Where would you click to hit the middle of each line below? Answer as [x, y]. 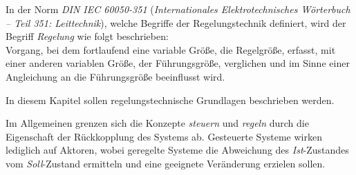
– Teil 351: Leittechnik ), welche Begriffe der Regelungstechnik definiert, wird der [176, 22]
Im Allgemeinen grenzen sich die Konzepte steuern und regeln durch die [157, 123]
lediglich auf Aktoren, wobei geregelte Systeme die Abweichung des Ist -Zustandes [177, 150]
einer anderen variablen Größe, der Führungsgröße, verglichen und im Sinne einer [178, 63]
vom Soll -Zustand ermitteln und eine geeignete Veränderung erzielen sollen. [166, 163]
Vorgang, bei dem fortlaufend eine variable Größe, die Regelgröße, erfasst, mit [171, 49]
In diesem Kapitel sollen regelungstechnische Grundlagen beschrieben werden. [170, 100]
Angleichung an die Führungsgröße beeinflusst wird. [115, 76]
